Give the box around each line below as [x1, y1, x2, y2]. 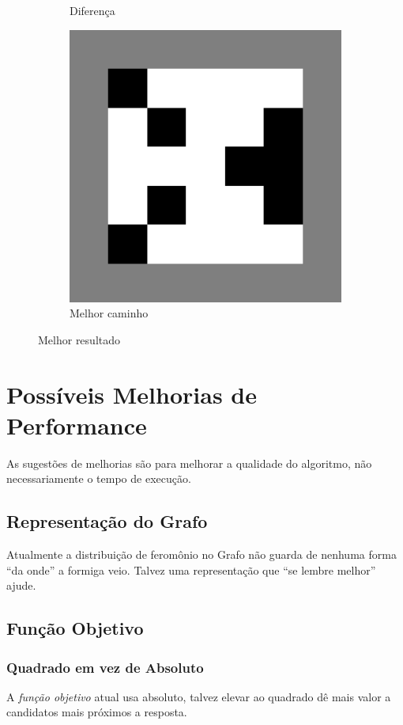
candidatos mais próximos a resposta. [6, 704, 187, 720]
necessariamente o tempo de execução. [6, 470, 191, 487]
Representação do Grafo [6, 509, 208, 533]
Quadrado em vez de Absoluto [6, 657, 204, 677]
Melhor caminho [70, 305, 149, 321]
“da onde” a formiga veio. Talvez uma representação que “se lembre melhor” [6, 561, 376, 578]
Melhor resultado [38, 331, 121, 347]
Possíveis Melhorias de [6, 378, 257, 410]
